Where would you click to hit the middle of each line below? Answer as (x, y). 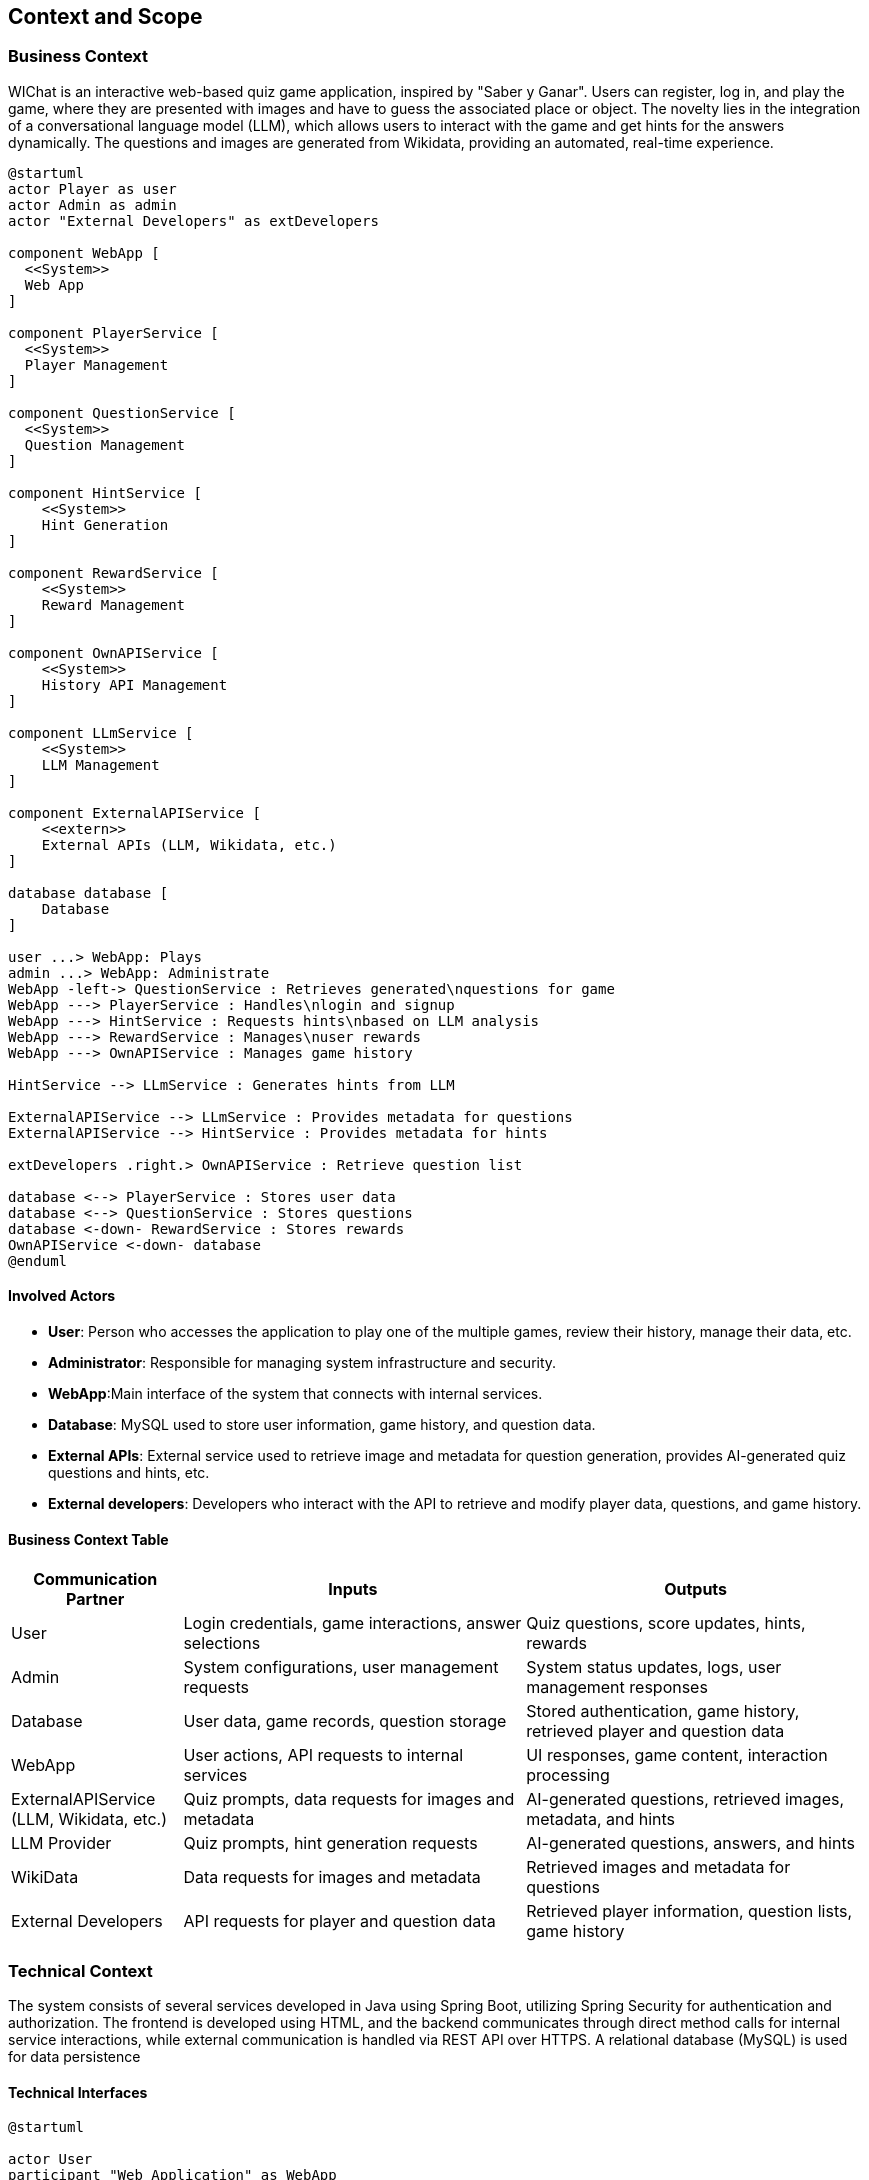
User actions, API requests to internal (323, 1755)
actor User (50, 2159)
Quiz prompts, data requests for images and (349, 1799)
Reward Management (113, 604)
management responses (617, 1687)
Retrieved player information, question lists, (689, 1911)
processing (568, 1775)
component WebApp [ (84, 252)
